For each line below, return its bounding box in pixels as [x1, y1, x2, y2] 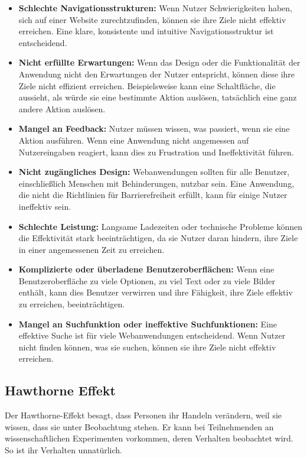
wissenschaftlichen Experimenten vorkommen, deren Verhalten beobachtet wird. [5, 432, 293, 444]
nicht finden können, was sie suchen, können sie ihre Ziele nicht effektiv [18, 340, 276, 353]
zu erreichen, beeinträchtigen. [18, 298, 125, 310]
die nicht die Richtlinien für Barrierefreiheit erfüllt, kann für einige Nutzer [18, 189, 288, 201]
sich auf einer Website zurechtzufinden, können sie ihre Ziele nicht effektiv [18, 13, 286, 25]
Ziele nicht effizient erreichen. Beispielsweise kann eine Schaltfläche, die [18, 79, 276, 92]
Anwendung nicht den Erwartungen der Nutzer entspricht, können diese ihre [18, 67, 295, 80]
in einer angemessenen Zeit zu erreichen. [18, 243, 165, 255]
